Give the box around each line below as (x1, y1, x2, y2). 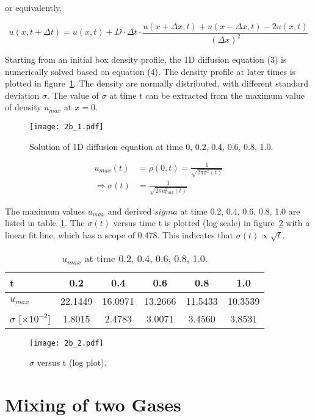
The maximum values (5, 204, 85, 217)
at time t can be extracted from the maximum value (109, 88, 305, 101)
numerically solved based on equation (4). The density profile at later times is (5, 65, 296, 77)
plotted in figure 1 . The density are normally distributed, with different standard (5, 77, 309, 90)
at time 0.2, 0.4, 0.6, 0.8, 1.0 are (180, 204, 300, 217)
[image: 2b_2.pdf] (29, 338, 104, 347)
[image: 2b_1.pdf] (29, 122, 104, 131)
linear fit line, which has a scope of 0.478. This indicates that (5, 228, 234, 241)
